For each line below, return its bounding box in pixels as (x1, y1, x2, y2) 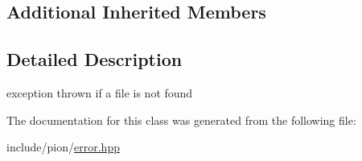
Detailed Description (6, 47, 183, 72)
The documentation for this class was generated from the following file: (6, 111, 356, 128)
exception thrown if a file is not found (6, 84, 193, 101)
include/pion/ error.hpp (6, 138, 120, 155)
